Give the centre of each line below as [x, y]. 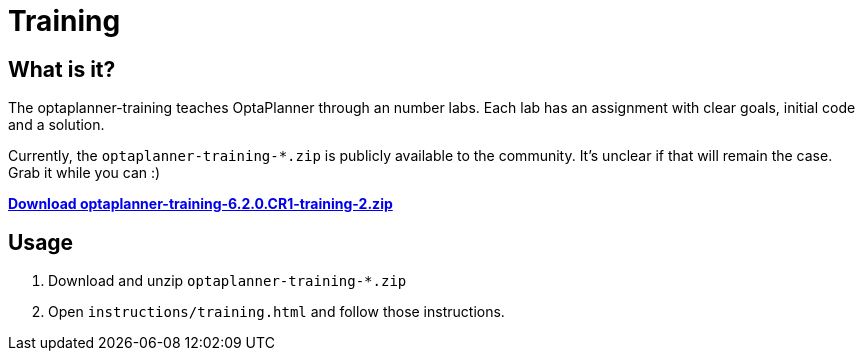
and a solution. [56, 125]
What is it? [62, 69]
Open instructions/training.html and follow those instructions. [276, 312]
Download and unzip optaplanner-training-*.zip [227, 281]
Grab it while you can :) [84, 173]
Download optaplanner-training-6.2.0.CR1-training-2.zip [200, 204]
